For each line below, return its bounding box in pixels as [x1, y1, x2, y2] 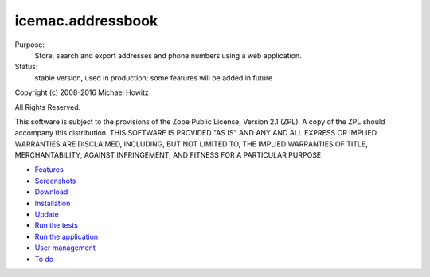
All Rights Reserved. [14, 102, 81, 111]
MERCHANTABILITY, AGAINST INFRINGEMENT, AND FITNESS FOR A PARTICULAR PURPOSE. [14, 150, 324, 160]
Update [34, 209, 60, 219]
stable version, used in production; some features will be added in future [34, 72, 273, 83]
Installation [34, 198, 71, 208]
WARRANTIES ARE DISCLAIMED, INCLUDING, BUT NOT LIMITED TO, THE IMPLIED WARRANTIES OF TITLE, [14, 139, 368, 149]
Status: [14, 62, 38, 72]
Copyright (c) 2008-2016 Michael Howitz [14, 88, 149, 97]
